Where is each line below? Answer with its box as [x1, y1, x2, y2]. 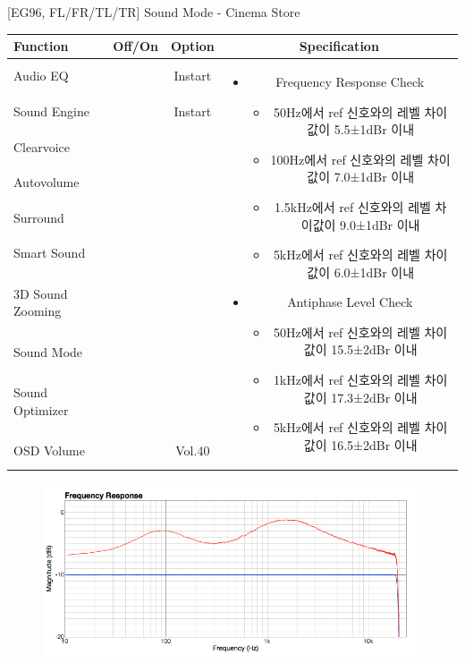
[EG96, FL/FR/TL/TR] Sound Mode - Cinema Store [7, 3, 300, 21]
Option [170, 37, 215, 55]
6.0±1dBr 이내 [334, 262, 415, 281]
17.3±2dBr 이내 [331, 387, 418, 406]
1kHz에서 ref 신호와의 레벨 [273, 370, 420, 389]
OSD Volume [13, 441, 85, 460]
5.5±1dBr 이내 [334, 120, 415, 139]
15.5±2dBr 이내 [331, 340, 418, 359]
